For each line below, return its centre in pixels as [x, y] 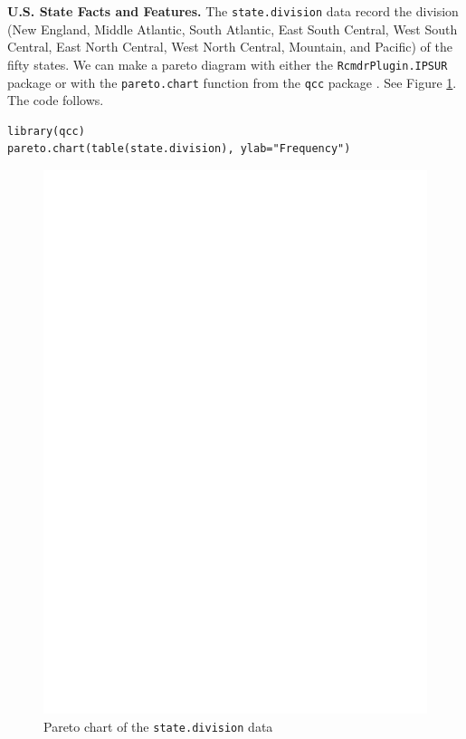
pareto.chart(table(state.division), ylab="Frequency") [179, 149]
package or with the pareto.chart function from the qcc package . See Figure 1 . [232, 82]
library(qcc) [46, 131]
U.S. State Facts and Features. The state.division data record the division [233, 11]
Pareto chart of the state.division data [158, 727]
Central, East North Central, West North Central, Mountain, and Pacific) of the [230, 47]
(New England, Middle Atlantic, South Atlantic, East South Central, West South [233, 29]
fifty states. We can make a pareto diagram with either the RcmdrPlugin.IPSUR [228, 64]
